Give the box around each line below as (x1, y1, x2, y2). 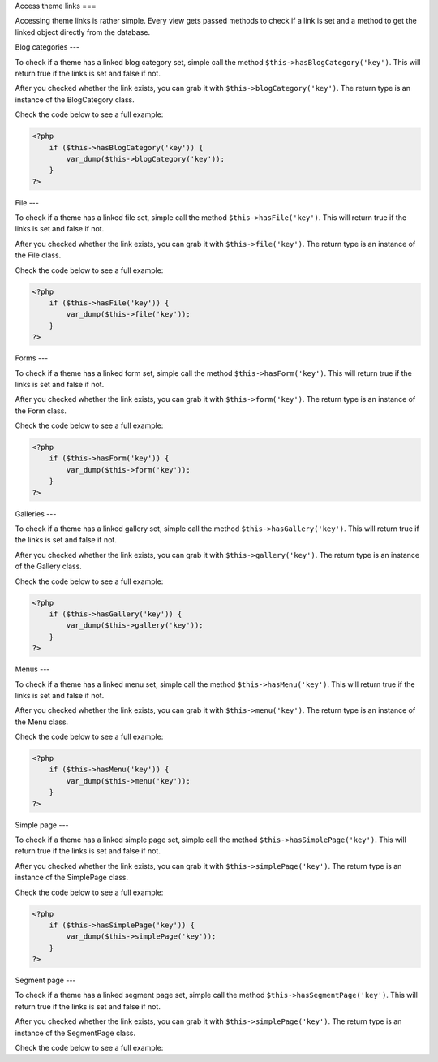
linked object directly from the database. (15, 27, 151, 37)
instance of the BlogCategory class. (15, 94, 135, 105)
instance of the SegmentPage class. (15, 1028, 135, 1038)
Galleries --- (15, 508, 57, 519)
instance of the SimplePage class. (15, 873, 129, 883)
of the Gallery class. (15, 561, 83, 572)
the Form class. (15, 406, 67, 416)
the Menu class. (15, 717, 69, 727)
